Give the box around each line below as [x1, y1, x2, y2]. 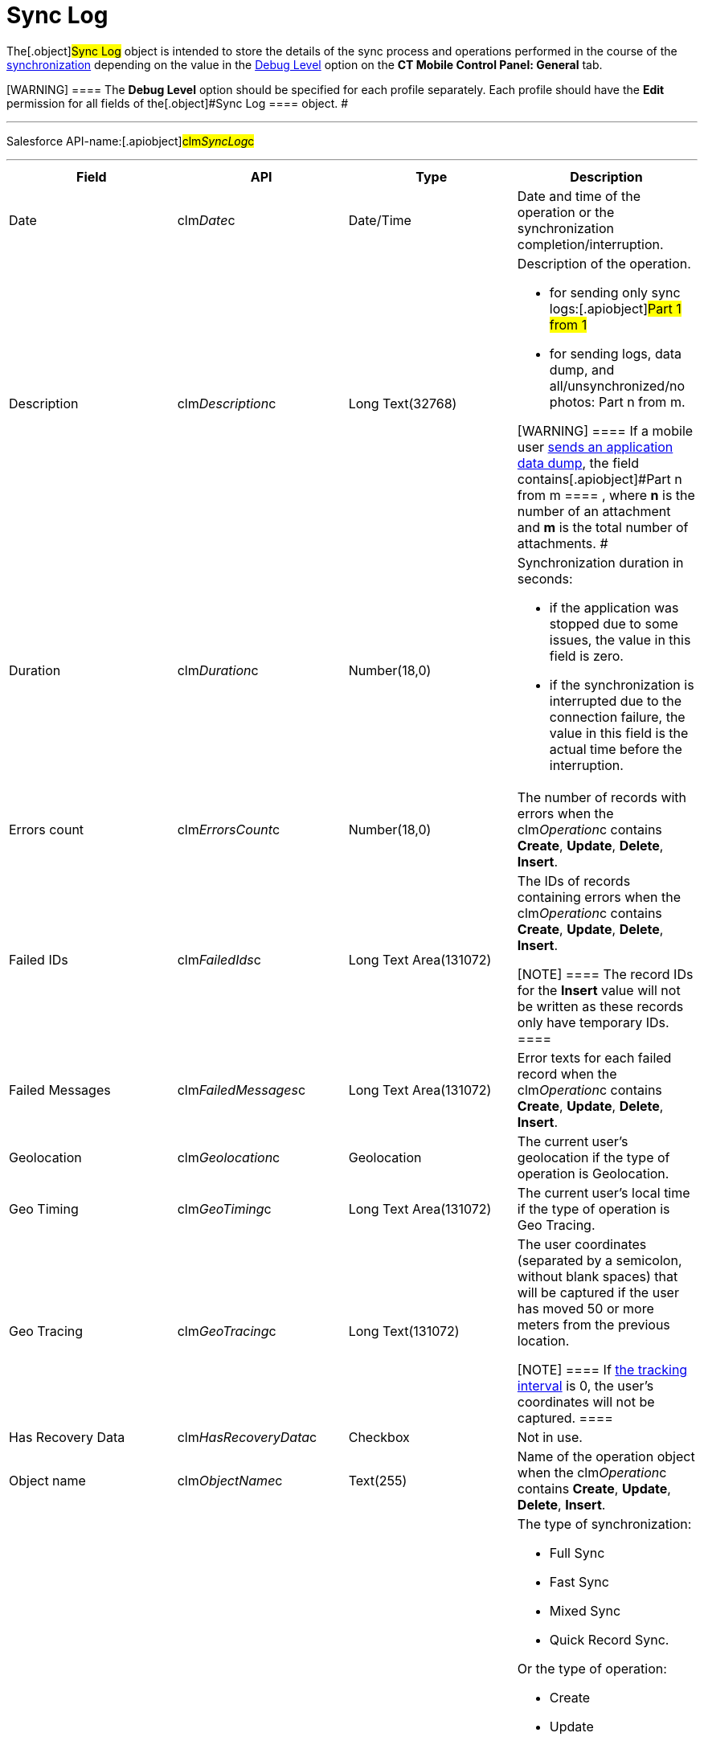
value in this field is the [549, 724, 689, 741]
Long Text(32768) [348, 395, 457, 412]
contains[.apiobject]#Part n [517, 470, 682, 487]
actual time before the [549, 740, 682, 757]
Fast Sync [549, 1573, 609, 1590]
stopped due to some [549, 615, 678, 632]
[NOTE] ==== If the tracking [517, 1361, 688, 1378]
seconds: [517, 570, 573, 587]
